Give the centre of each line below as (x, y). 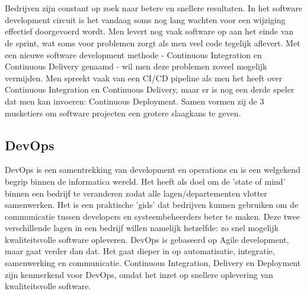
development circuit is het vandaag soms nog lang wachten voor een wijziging (145, 19)
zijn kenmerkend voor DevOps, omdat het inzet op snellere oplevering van (139, 274)
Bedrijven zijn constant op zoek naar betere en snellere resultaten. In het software (153, 8)
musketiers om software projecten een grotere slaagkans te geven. (123, 113)
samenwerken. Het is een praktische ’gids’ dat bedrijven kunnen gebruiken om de (152, 205)
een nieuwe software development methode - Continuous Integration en (133, 54)
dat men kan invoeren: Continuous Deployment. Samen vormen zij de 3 (135, 101)
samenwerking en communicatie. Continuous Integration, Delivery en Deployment (153, 263)
